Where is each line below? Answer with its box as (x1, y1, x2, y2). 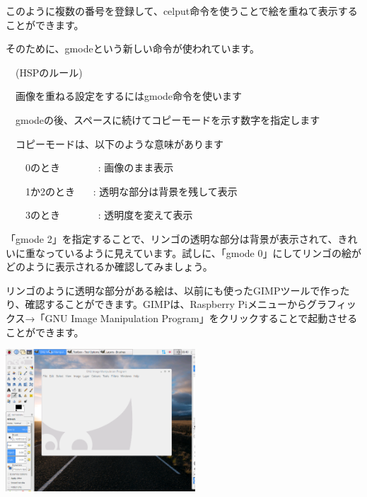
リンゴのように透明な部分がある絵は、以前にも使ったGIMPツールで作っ (6, 282, 340, 297)
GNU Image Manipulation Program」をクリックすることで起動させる (45, 310, 358, 325)
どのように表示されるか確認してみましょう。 (6, 259, 213, 274)
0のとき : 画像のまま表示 (25, 160, 174, 175)
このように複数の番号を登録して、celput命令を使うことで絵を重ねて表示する (6, 4, 358, 18)
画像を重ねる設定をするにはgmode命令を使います (15, 88, 243, 103)
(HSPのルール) (15, 64, 83, 79)
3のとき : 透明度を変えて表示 (25, 207, 193, 222)
